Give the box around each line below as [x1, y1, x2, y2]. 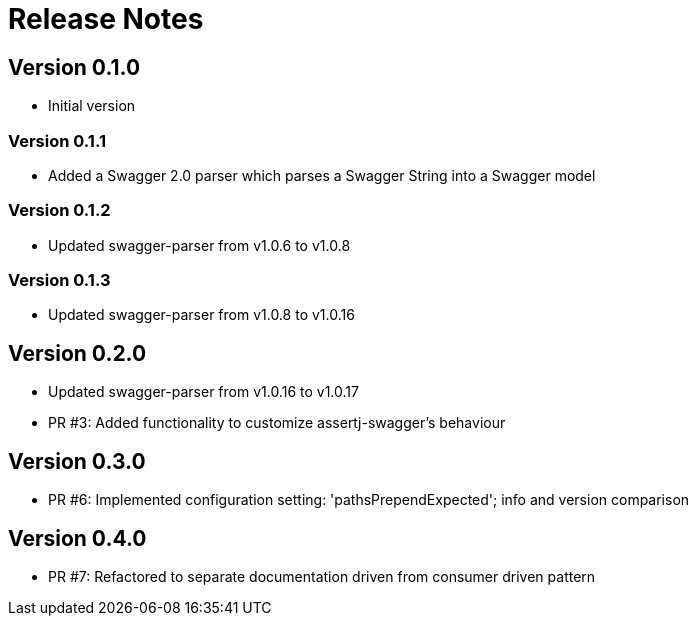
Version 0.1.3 [8, 270, 111, 291]
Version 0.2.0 [8, 340, 147, 366]
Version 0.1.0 [8, 54, 141, 80]
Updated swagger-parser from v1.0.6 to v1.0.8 [48, 236, 351, 254]
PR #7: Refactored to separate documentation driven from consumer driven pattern [48, 567, 596, 585]
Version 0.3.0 [8, 448, 146, 474]
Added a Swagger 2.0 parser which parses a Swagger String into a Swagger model [48, 166, 596, 184]
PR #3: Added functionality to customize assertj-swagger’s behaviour [48, 414, 506, 432]
